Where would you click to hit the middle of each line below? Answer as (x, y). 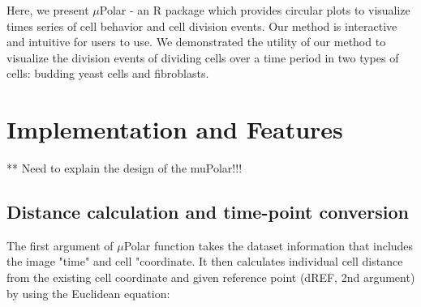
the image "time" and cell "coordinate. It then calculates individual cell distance (205, 261)
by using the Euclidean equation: (88, 293)
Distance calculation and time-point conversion (208, 212)
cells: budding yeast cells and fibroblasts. (108, 73)
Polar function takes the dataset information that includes (268, 245)
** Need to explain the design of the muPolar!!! (125, 168)
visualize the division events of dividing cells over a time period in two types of (203, 57)
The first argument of (60, 245)
